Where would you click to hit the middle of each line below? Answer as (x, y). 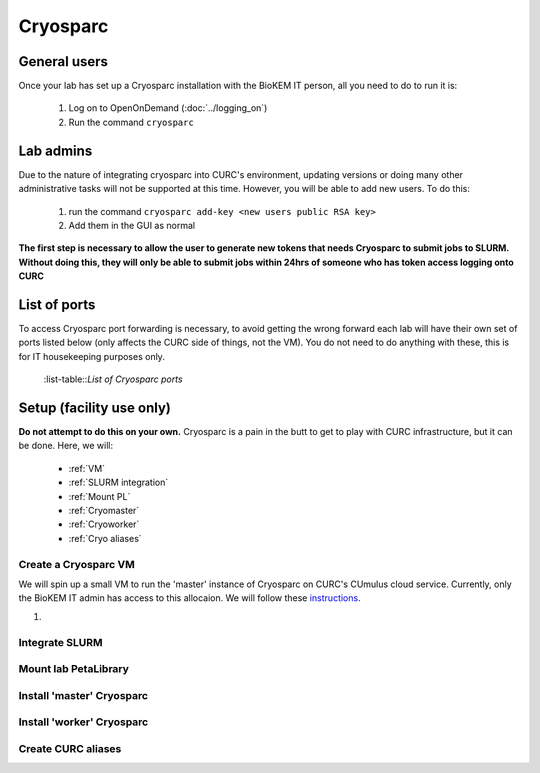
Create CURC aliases (70, 748)
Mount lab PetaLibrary (74, 669)
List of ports (57, 304)
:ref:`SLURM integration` (118, 482)
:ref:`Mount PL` (99, 496)
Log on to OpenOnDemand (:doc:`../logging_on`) (168, 108)
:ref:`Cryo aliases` (105, 538)
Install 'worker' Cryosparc (83, 722)
